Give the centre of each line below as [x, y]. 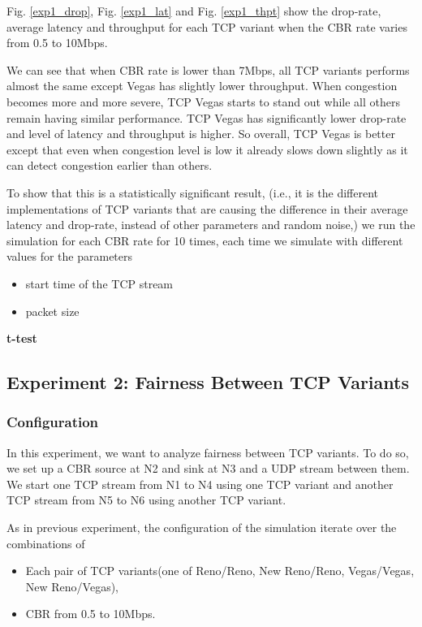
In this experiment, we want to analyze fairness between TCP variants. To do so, [208, 452]
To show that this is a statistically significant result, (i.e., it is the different [193, 192]
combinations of [46, 543]
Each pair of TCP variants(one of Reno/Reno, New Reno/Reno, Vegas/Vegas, [220, 571]
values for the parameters [70, 256]
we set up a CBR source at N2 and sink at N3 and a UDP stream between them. [208, 468]
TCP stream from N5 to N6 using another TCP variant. [146, 500]
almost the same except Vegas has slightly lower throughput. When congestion [202, 86]
